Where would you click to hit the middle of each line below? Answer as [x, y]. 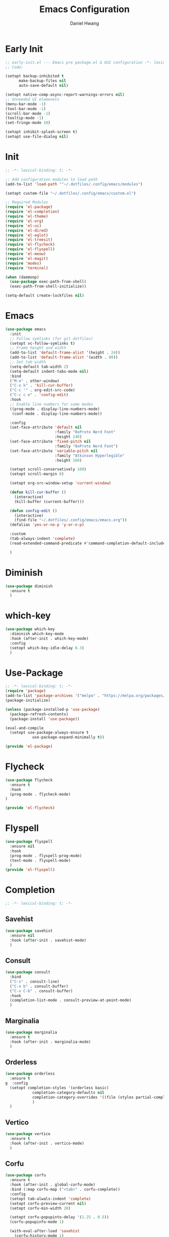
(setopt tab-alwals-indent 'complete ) [51, 1199]
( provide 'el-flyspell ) [30, 870]
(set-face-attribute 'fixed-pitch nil [51, 442]
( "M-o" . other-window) [34, 381]
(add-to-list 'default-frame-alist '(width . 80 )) [64, 357]
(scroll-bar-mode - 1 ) [28, 114]
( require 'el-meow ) [26, 254]
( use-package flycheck [29, 780]
